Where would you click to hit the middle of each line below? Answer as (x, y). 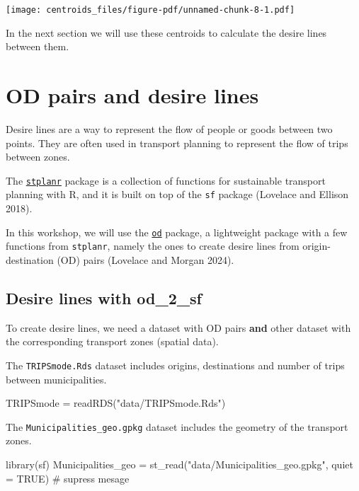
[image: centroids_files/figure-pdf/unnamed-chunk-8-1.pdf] (150, 10)
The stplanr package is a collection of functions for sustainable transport (166, 180)
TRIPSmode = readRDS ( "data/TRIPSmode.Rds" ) (116, 403)
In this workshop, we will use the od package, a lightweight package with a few (177, 232)
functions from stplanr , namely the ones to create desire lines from (153, 246)
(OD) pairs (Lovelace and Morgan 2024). (146, 259)
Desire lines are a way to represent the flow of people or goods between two (169, 128)
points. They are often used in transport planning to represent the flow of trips (177, 143)
